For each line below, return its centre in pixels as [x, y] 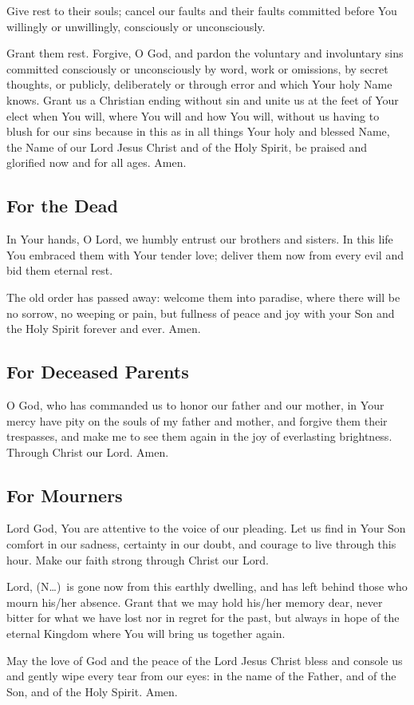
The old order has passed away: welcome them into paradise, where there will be [203, 297]
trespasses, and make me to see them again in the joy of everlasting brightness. [199, 436]
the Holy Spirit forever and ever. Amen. [104, 329]
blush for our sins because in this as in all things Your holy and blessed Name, [198, 131]
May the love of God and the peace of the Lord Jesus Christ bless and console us [205, 660]
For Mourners [65, 495]
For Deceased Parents [98, 372]
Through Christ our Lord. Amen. [88, 452]
